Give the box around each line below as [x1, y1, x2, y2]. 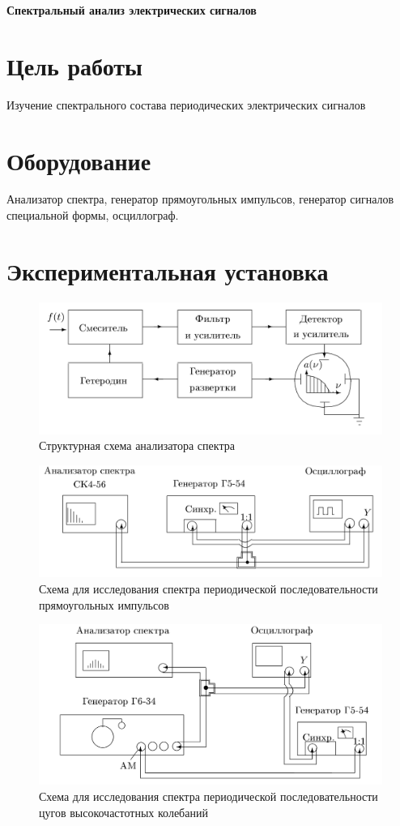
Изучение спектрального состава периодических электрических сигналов [6, 96, 366, 113]
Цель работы [6, 49, 143, 82]
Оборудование [6, 143, 151, 177]
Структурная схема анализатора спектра [39, 437, 235, 454]
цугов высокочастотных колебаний [39, 803, 208, 820]
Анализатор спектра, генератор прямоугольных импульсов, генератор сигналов [6, 190, 394, 208]
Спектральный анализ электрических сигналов [6, 2, 257, 18]
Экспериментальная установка [6, 254, 329, 287]
